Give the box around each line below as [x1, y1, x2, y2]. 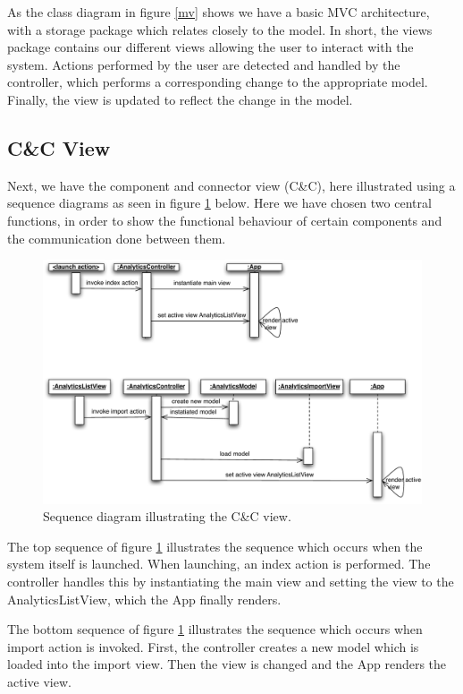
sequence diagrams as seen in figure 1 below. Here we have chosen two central [7, 193, 432, 212]
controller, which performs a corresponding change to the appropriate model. [7, 73, 428, 91]
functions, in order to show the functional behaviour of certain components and [7, 210, 442, 229]
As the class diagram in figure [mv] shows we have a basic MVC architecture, [7, 3, 430, 21]
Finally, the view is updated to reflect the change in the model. [7, 90, 353, 108]
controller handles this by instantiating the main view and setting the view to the [7, 571, 454, 590]
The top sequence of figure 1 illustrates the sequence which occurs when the [7, 536, 423, 555]
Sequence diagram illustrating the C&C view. [43, 507, 291, 526]
